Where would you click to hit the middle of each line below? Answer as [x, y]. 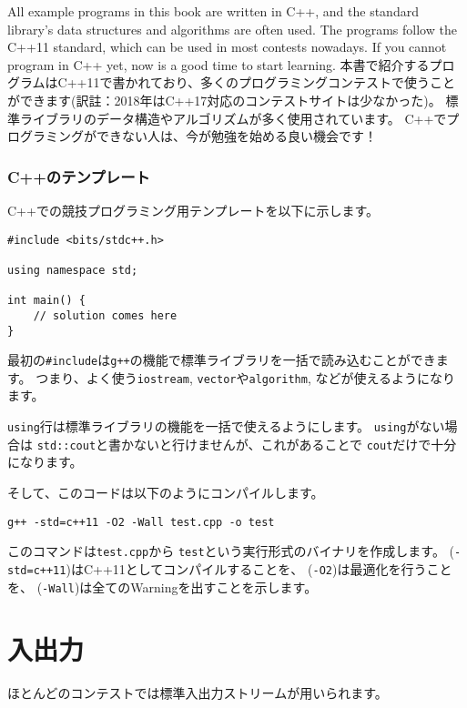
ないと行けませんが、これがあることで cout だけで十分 [295, 444]
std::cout [66, 445]
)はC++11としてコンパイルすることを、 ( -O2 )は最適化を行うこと [259, 568]
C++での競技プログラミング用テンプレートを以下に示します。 [193, 210]
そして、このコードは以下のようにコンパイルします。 [166, 492]
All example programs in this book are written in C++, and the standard [213, 11]
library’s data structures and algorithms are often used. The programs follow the [232, 29]
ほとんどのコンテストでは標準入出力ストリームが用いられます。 [198, 693]
